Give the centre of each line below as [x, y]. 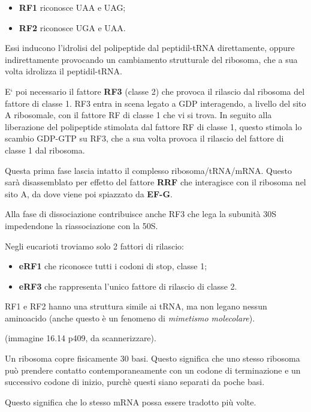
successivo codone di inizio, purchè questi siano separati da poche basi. [135, 382]
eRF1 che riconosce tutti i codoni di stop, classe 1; [113, 266]
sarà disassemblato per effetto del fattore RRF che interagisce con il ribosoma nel [155, 182]
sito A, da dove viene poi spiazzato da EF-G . [89, 193]
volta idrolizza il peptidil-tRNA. [64, 71]
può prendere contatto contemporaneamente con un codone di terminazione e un [153, 370]
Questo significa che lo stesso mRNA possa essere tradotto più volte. [131, 402]
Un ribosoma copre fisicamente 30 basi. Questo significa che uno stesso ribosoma [153, 358]
